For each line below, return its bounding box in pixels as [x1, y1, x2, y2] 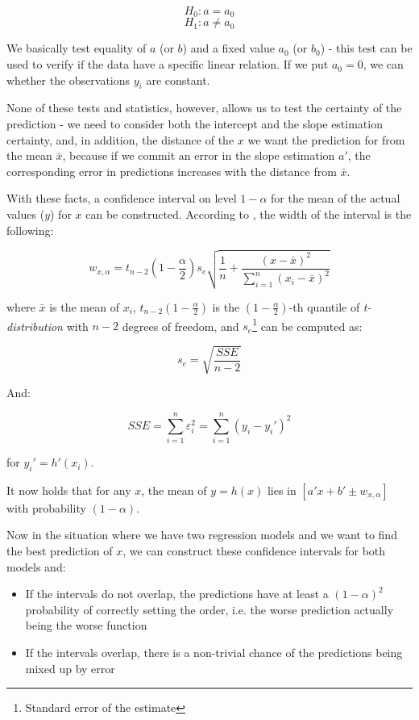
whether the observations [6, 71, 131, 88]
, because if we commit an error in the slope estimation [62, 147, 335, 164]
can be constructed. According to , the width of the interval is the [85, 206, 412, 222]
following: [6, 221, 54, 238]
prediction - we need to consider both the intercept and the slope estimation [6, 115, 383, 132]
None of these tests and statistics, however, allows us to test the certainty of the [6, 99, 402, 116]
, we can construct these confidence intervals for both [122, 542, 386, 559]
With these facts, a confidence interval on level [6, 190, 237, 207]
